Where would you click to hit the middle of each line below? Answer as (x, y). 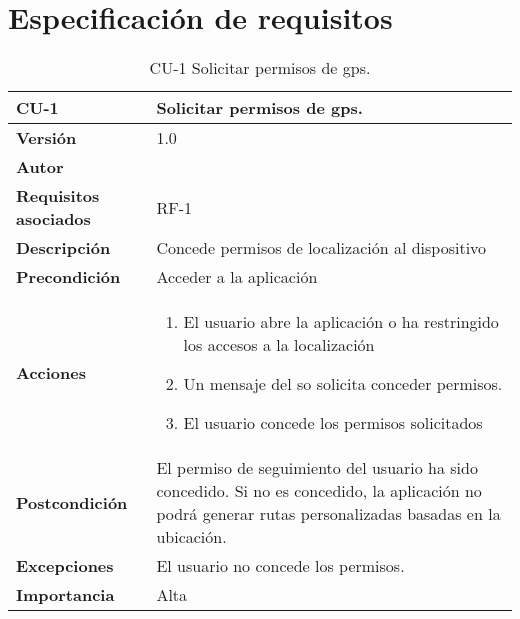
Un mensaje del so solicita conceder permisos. (343, 384)
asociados (53, 219)
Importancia (65, 595)
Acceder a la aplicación (237, 277)
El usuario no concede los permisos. (280, 566)
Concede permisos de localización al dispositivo (321, 248)
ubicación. (191, 537)
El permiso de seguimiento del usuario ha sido (317, 468)
